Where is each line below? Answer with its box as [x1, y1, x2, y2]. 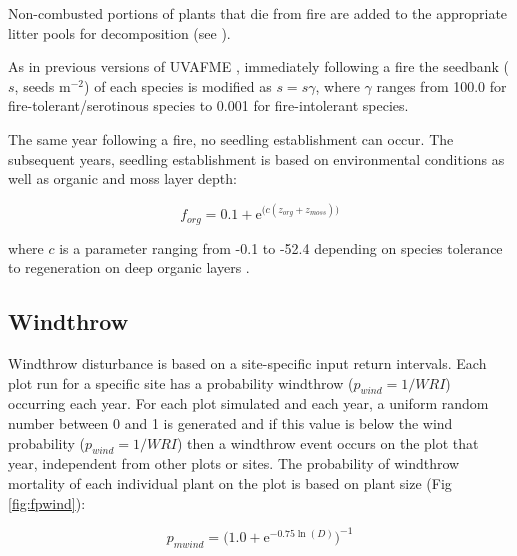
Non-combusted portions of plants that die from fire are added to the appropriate [8, 3, 508, 23]
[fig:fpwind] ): [8, 492, 86, 513]
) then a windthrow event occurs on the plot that [177, 432, 479, 453]
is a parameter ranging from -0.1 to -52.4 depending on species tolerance [59, 237, 503, 258]
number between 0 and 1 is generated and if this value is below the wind [8, 413, 453, 434]
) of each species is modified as [84, 75, 272, 96]
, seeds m [14, 75, 71, 96]
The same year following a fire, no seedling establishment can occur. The [8, 128, 454, 149]
